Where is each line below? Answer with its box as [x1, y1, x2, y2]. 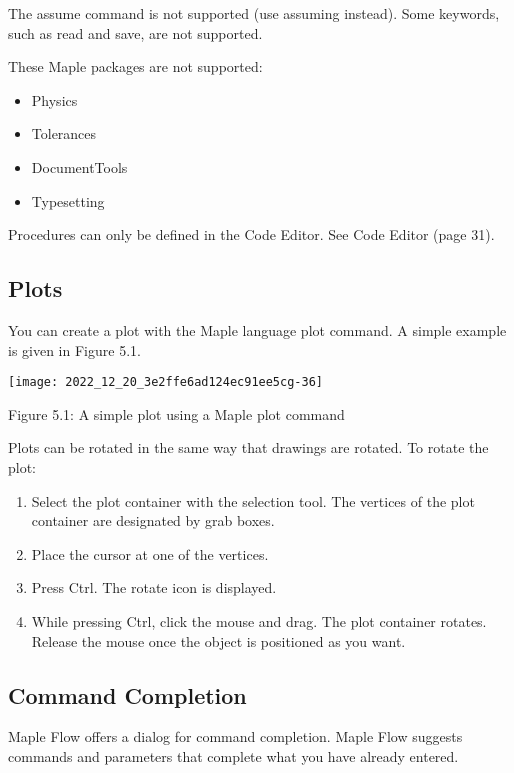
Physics [31, 89, 78, 110]
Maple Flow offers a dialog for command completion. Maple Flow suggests [8, 726, 463, 747]
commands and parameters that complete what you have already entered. [8, 745, 459, 766]
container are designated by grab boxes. [31, 510, 275, 531]
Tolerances [31, 123, 97, 144]
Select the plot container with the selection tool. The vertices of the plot [31, 490, 475, 511]
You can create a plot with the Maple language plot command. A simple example [8, 319, 507, 340]
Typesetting [31, 190, 105, 211]
